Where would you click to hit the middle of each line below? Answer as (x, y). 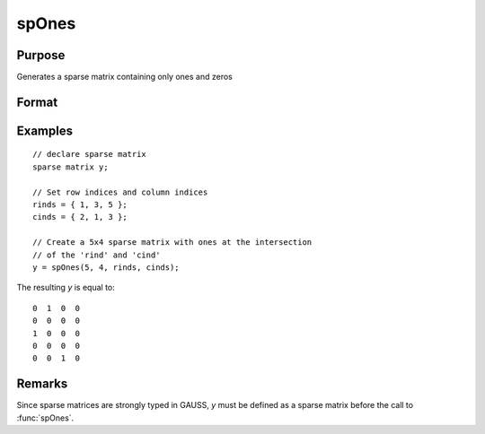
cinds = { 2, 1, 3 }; (80, 217)
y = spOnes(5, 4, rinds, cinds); (106, 268)
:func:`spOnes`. (45, 418)
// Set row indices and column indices (120, 192)
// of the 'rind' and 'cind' (97, 255)
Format (37, 102)
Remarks (42, 384)
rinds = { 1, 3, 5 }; (80, 205)
